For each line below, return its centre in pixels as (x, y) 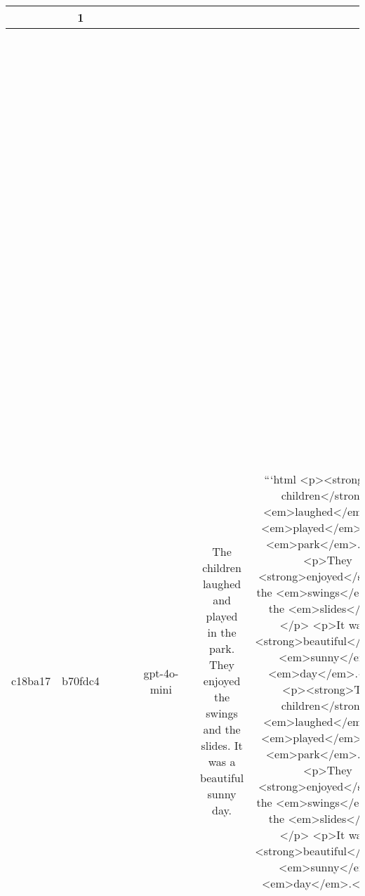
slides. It (222, 745)
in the (222, 632)
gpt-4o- (161, 673)
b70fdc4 (81, 681)
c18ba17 (31, 681)
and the (222, 729)
